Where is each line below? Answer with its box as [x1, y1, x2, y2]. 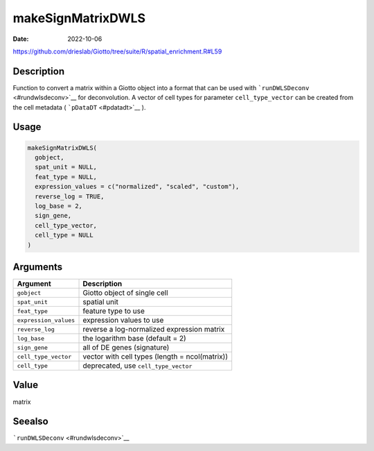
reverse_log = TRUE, [35, 192, 105, 201]
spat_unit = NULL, [35, 163, 97, 171]
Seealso [12, 416, 48, 427]
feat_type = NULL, [35, 173, 97, 180]
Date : [12, 35, 29, 43]
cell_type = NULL [35, 231, 93, 239]
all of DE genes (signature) [82, 343, 170, 352]
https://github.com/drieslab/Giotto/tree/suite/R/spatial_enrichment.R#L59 [12, 47, 222, 56]
